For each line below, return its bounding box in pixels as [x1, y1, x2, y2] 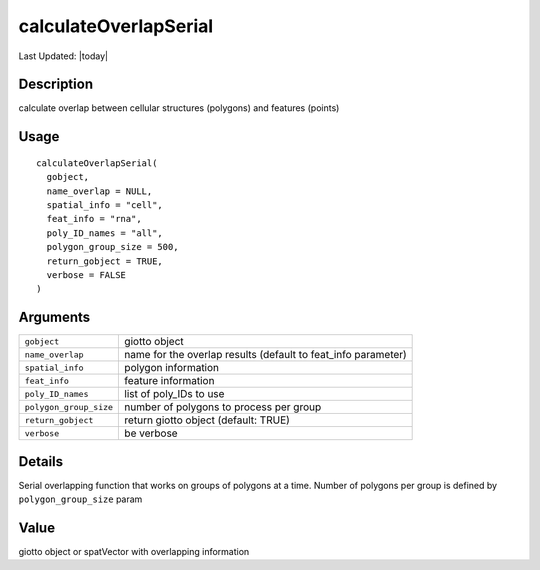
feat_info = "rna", [46, 213, 142, 225]
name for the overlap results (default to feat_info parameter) [124, 348, 407, 362]
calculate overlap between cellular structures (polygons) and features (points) [18, 102, 340, 114]
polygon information [124, 361, 220, 375]
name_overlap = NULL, [46, 185, 153, 197]
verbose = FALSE [46, 269, 127, 280]
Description [18, 76, 94, 93]
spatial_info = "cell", [46, 200, 164, 211]
